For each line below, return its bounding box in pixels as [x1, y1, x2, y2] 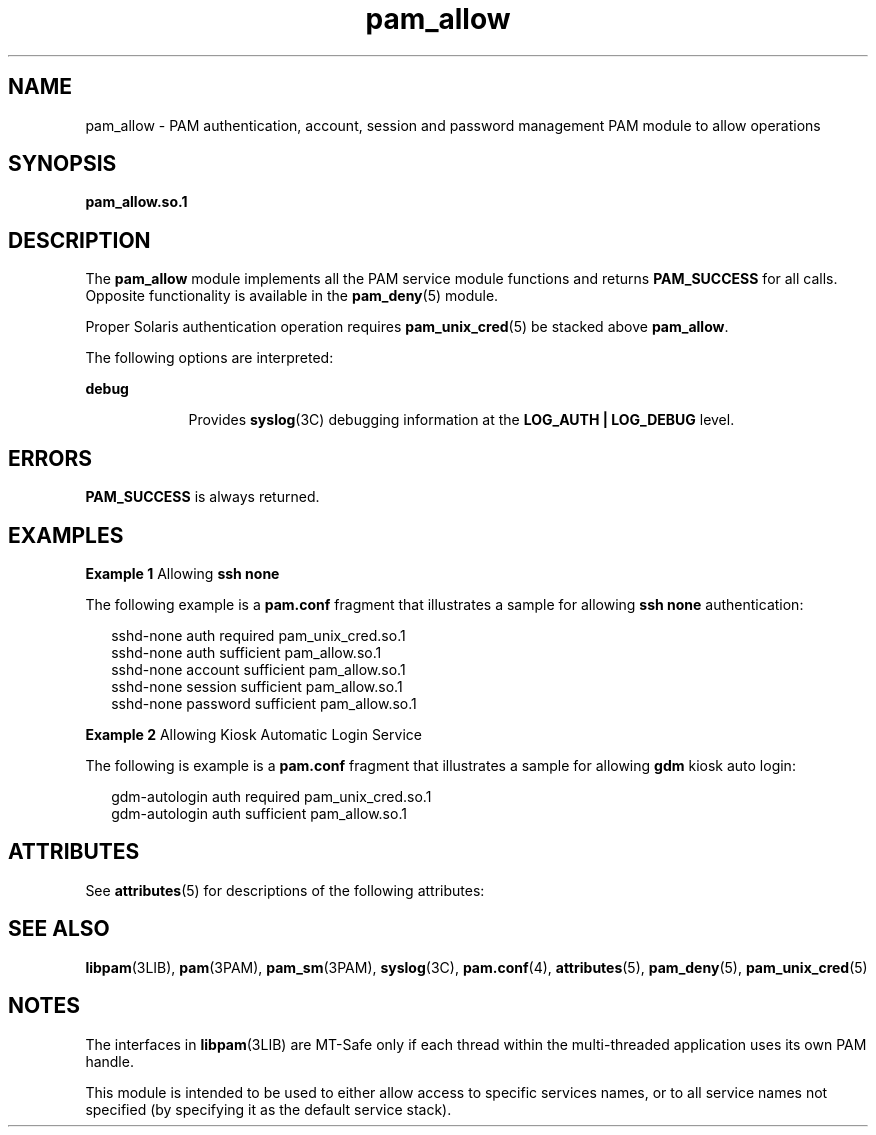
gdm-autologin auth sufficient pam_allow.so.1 [111, 804, 407, 822]
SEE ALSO [8, 916, 110, 942]
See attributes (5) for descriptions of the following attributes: [85, 881, 485, 899]
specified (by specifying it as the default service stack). [85, 1100, 452, 1118]
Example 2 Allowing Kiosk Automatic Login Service [85, 725, 422, 743]
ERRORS [8, 445, 93, 471]
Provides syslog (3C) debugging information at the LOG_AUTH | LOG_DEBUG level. [188, 411, 735, 429]
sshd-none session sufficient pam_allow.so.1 [111, 677, 403, 695]
